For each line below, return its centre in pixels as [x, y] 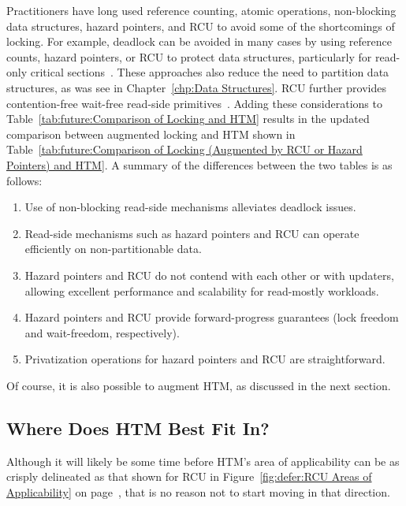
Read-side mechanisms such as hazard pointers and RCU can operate [192, 233]
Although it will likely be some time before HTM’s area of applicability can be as [203, 461]
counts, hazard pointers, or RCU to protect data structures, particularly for [189, 56]
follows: [24, 180]
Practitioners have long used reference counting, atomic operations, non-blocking [201, 10]
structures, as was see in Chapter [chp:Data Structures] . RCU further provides [196, 87]
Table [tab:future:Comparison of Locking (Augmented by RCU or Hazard [184, 149]
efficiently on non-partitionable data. [113, 249]
